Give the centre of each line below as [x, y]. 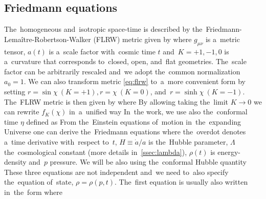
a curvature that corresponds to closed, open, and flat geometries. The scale [125, 61]
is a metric [223, 39]
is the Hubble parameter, [188, 141]
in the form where [34, 192]
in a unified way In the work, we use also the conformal [158, 112]
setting [15, 91]
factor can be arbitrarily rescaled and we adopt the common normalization [122, 71]
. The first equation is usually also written [181, 182]
